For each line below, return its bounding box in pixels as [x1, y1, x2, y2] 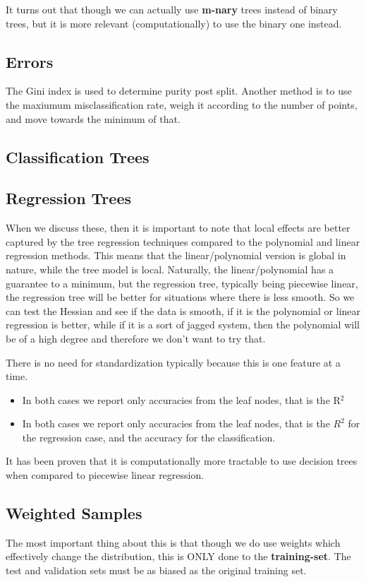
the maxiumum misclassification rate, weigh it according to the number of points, [6, 97, 358, 112]
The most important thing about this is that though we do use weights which [6, 535, 341, 550]
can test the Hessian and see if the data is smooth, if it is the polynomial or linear [6, 303, 361, 318]
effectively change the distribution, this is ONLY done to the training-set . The [6, 549, 351, 564]
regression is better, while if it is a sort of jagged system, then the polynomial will [6, 317, 360, 332]
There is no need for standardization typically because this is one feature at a [6, 355, 341, 369]
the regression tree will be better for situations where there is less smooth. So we [6, 290, 355, 304]
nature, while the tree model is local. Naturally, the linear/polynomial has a [6, 261, 334, 276]
